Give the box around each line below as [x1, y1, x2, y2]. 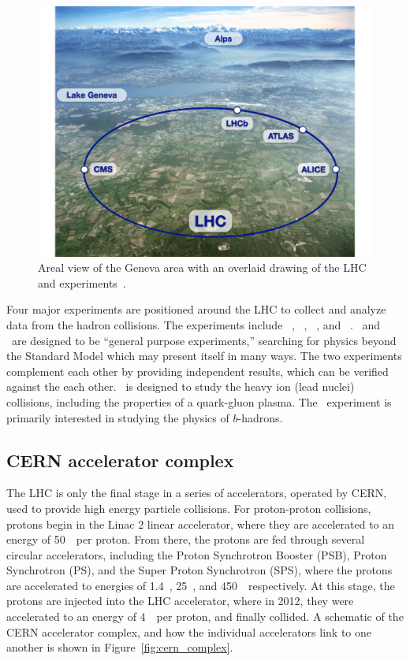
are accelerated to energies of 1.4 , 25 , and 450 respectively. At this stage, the [6, 577, 395, 593]
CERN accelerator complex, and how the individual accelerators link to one [6, 623, 372, 640]
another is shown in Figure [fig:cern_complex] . [6, 639, 233, 655]
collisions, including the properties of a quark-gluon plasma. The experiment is [6, 393, 392, 410]
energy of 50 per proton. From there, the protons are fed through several [6, 531, 365, 548]
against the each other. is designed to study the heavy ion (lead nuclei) [6, 378, 355, 395]
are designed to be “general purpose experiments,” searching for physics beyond [11, 332, 397, 348]
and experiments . [38, 274, 126, 291]
